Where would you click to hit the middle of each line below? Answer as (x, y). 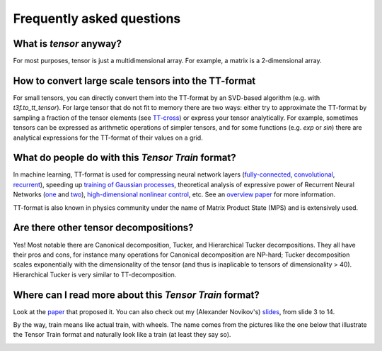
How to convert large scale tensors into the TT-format (134, 80)
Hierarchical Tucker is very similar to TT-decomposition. (95, 274)
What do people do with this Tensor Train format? (125, 158)
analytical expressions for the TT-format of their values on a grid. (108, 138)
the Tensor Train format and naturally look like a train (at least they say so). (122, 335)
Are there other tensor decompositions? (103, 228)
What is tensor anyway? (67, 44)
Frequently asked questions (97, 18)
